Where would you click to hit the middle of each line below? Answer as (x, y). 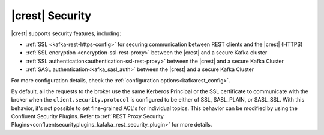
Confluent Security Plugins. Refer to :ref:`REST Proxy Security (88, 116)
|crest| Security (51, 16)
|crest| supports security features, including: (66, 33)
